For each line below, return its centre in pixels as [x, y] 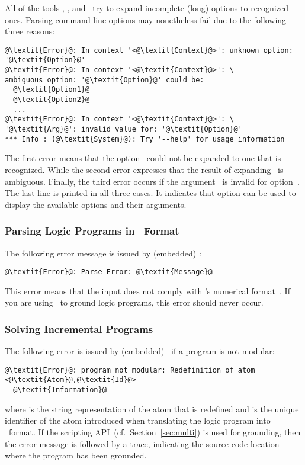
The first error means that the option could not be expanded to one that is [143, 158]
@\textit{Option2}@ [52, 100]
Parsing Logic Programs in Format [92, 231]
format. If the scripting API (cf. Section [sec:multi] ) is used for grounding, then [155, 432]
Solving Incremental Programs [79, 328]
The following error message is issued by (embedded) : [103, 253]
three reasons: [30, 31]
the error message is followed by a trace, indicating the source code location [142, 443]
